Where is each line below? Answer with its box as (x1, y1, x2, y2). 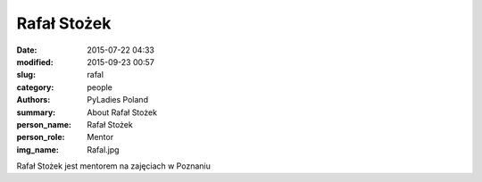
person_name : (16, 119, 71, 129)
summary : (16, 107, 56, 118)
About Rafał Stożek (87, 107, 158, 118)
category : (16, 81, 54, 93)
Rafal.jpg (87, 144, 120, 155)
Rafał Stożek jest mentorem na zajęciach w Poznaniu (16, 161, 212, 171)
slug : (16, 70, 36, 80)
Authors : (16, 95, 51, 105)
